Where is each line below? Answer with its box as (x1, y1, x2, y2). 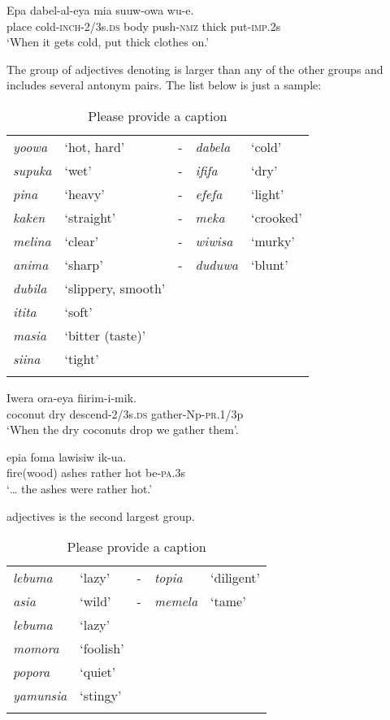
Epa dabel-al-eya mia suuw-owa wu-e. (6, 2, 194, 18)
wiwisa (195, 231, 233, 250)
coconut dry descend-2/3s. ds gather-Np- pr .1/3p (6, 405, 244, 422)
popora (13, 662, 50, 682)
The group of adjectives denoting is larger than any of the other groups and (6, 60, 383, 77)
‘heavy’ (64, 184, 105, 203)
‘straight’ (64, 207, 116, 227)
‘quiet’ (80, 662, 116, 682)
